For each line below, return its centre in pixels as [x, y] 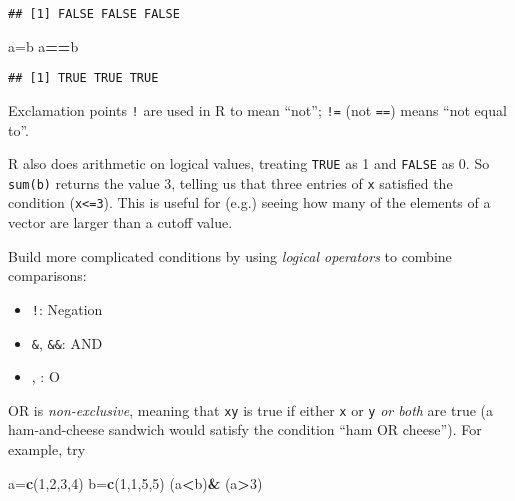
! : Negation [67, 308]
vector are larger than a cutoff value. [120, 222]
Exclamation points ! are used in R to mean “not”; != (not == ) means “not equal [257, 109]
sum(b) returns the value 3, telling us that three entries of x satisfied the [230, 182]
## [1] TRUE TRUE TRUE [83, 78]
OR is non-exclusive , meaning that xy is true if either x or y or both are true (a [251, 409]
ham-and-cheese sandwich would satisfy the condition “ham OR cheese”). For [245, 429]
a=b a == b [43, 45]
